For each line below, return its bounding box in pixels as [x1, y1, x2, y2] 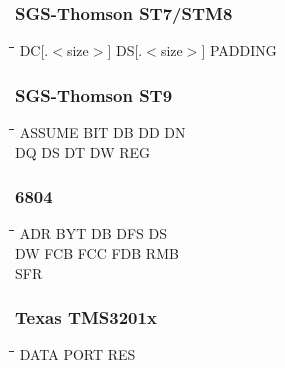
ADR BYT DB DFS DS [19, 223, 168, 244]
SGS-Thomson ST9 [15, 82, 173, 107]
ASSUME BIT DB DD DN [19, 122, 186, 143]
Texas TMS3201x [15, 305, 157, 330]
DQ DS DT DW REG [15, 141, 151, 162]
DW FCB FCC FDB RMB [15, 243, 179, 264]
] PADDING [201, 40, 277, 61]
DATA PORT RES [19, 344, 136, 365]
